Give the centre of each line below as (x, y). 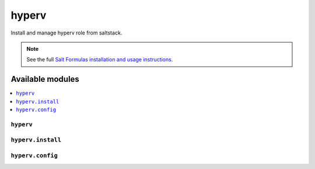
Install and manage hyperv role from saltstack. (66, 33)
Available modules (45, 79)
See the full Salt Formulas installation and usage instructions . (100, 60)
